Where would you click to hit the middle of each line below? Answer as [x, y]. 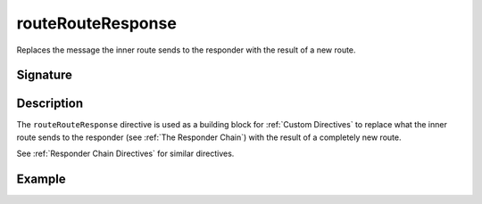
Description [50, 104]
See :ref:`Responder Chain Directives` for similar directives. [125, 154]
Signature [45, 75]
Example [41, 180]
